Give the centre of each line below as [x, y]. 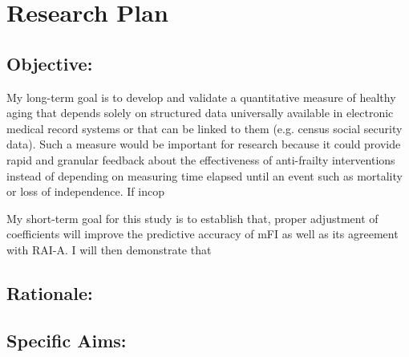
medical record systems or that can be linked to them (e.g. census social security [204, 128]
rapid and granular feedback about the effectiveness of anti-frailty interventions [201, 159]
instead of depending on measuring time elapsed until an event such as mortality [204, 175]
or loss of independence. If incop [85, 191]
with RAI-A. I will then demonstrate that [109, 249]
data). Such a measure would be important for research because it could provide [204, 144]
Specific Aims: [67, 340]
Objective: [50, 63]
